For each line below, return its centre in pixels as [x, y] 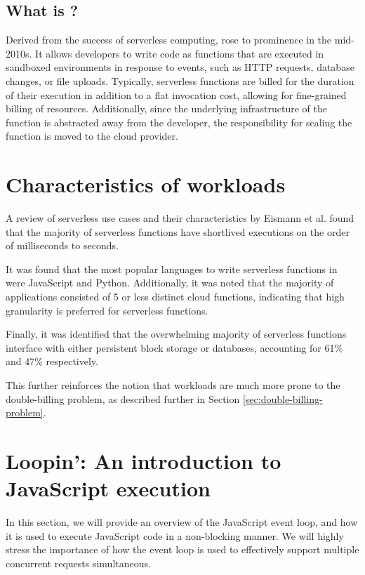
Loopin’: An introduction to [144, 460]
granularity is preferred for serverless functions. [107, 310]
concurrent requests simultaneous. [78, 563]
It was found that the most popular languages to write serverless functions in [172, 269]
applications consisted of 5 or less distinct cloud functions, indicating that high [175, 297]
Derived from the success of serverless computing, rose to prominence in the [169, 40]
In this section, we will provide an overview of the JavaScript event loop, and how [182, 522]
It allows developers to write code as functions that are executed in [180, 53]
